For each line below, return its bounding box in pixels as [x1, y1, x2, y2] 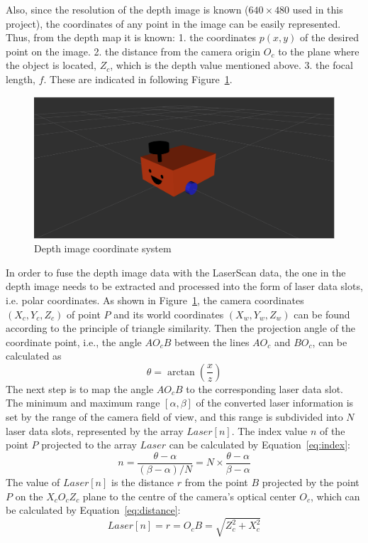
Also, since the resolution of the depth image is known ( [6, 2, 249, 16]
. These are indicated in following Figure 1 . [43, 71, 233, 86]
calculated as [6, 348, 62, 363]
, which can [310, 488, 360, 503]
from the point [184, 474, 248, 489]
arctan [167, 367, 195, 377]
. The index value [231, 423, 308, 438]
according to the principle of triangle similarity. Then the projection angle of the [6, 321, 356, 335]
